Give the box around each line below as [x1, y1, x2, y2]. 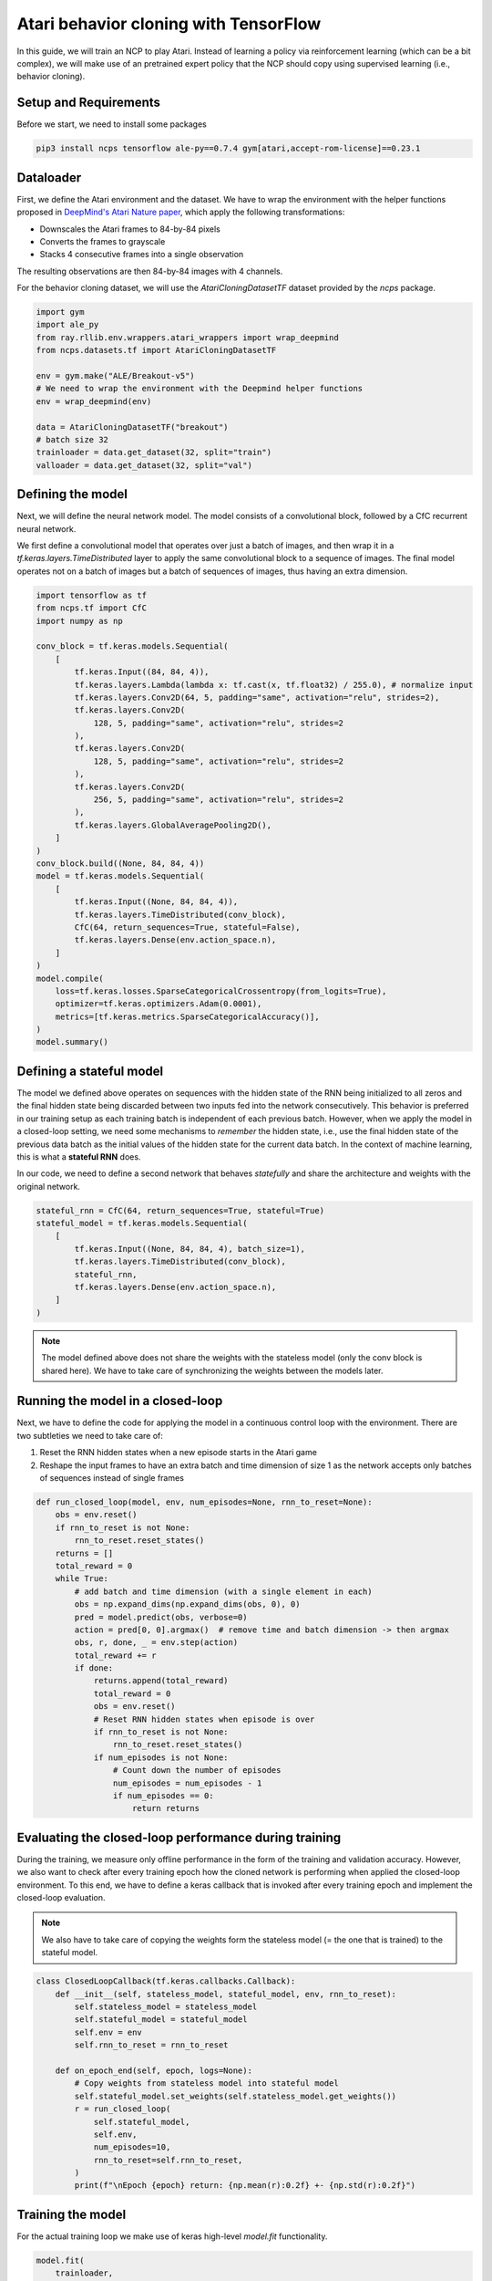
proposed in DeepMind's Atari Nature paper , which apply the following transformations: [16, 206, 345, 218]
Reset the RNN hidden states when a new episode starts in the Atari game [39, 1447, 318, 1458]
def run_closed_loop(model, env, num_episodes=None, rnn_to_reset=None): [36, 1497, 373, 1507]
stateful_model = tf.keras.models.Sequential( [36, 1218, 248, 1229]
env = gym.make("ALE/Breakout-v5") [36, 370, 195, 380]
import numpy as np [36, 616, 123, 626]
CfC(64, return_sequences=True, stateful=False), [74, 922, 301, 932]
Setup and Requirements [16, 95, 161, 110]
